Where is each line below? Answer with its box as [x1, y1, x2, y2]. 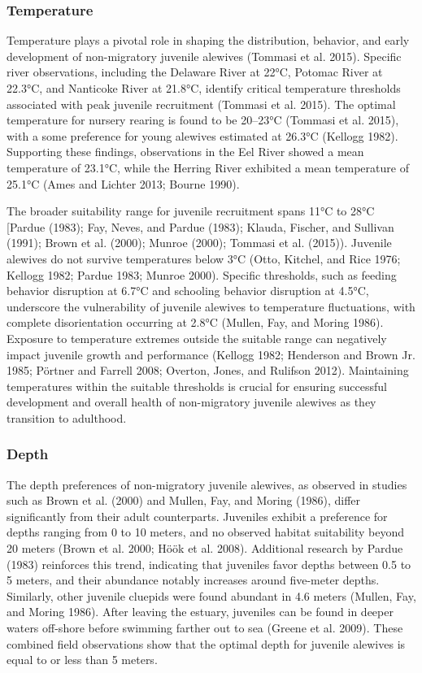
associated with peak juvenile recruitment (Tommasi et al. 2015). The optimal [7, 95, 396, 112]
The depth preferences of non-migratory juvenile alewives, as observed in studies [7, 475, 407, 493]
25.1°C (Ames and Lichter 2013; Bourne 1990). [7, 175, 240, 192]
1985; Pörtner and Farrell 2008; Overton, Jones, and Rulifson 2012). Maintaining [7, 362, 409, 379]
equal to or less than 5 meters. [7, 651, 158, 668]
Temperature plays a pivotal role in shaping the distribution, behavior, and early [7, 32, 410, 49]
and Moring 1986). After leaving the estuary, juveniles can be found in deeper [7, 603, 394, 620]
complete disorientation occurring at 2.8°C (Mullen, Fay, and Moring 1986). [7, 314, 384, 331]
